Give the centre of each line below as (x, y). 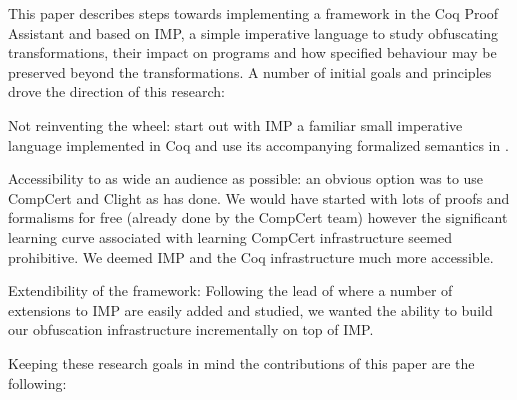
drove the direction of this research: (116, 91)
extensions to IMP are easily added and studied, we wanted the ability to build (250, 309)
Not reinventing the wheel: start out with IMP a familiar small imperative (235, 124)
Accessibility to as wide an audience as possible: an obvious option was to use (246, 178)
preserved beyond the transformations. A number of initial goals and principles (250, 71)
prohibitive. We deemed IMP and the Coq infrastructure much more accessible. (251, 256)
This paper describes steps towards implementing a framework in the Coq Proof (253, 13)
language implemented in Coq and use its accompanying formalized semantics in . (258, 144)
